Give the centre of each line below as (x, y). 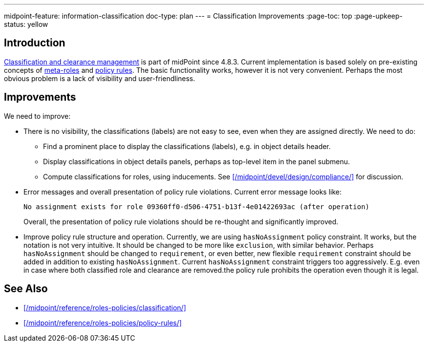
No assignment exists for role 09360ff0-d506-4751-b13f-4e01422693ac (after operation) (197, 206)
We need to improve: (37, 116)
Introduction (35, 43)
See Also (26, 289)
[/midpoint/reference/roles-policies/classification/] (105, 307)
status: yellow (26, 24)
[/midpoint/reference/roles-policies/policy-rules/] (103, 323)
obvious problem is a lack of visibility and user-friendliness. (100, 78)
